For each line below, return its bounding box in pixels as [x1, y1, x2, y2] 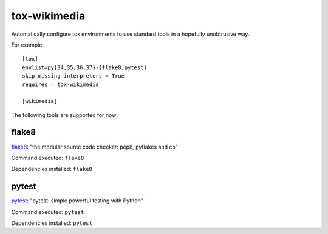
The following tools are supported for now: [11, 111, 118, 118]
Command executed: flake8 [11, 154, 84, 161]
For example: [11, 41, 44, 48]
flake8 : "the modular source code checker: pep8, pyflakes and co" [11, 143, 179, 150]
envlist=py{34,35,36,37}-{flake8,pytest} [22, 64, 147, 71]
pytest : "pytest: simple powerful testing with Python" [11, 197, 144, 204]
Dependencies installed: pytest [11, 219, 92, 227]
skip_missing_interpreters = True [22, 73, 125, 79]
